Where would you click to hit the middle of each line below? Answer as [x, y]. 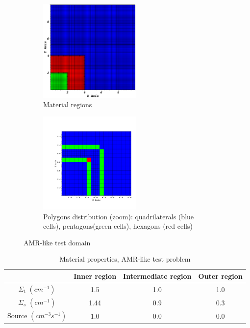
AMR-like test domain [57, 242]
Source [17, 315]
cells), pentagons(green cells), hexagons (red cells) [118, 226]
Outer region [220, 276]
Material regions [68, 104]
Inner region [95, 276]
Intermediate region [157, 276]
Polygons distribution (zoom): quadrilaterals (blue [119, 216]
